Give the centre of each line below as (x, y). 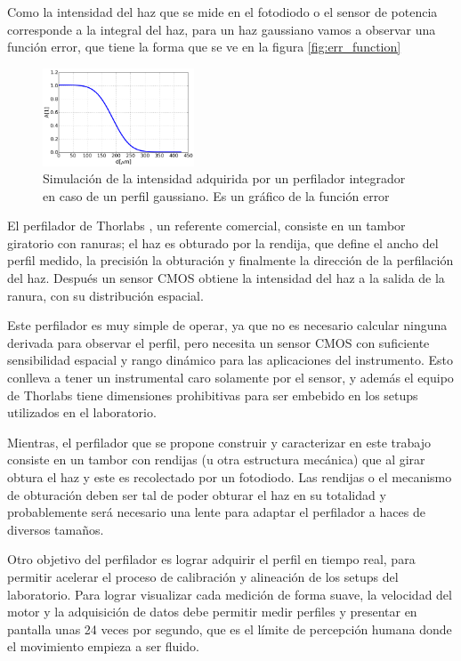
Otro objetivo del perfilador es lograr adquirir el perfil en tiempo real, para (211, 559)
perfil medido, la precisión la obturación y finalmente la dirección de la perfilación (230, 260)
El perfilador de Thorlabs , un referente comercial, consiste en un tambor (206, 226)
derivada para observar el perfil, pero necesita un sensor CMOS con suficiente (218, 342)
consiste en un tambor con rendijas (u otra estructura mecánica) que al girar (216, 459)
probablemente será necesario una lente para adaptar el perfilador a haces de (216, 512)
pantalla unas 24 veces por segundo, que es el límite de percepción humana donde (230, 629)
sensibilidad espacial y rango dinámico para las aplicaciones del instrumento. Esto (230, 360)
